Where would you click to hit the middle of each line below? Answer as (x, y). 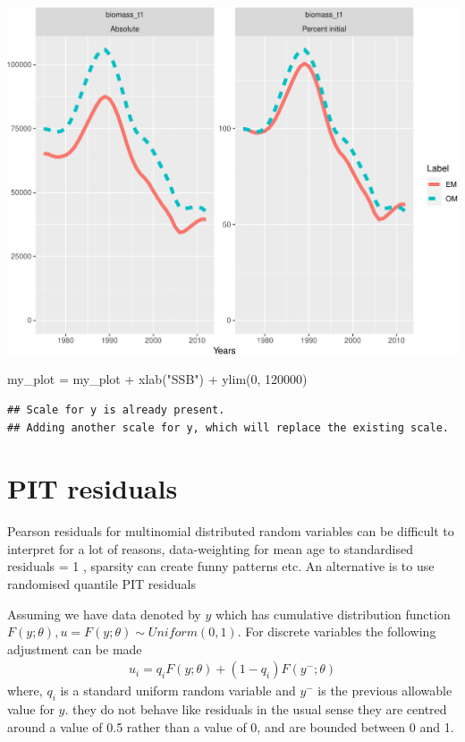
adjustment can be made (75, 648)
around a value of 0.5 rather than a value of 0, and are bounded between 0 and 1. (231, 726)
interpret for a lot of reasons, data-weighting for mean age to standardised (210, 548)
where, (25, 691)
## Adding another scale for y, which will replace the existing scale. (228, 427)
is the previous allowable (385, 691)
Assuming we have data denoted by (104, 614)
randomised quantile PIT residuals (101, 584)
